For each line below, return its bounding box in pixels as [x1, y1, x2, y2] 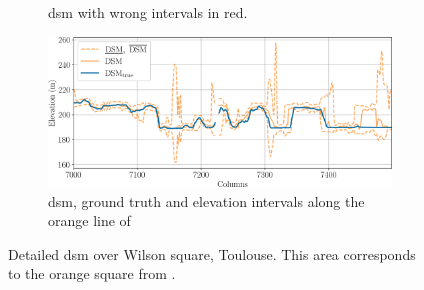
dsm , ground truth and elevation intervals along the [48, 190, 365, 211]
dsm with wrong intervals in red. [48, 2, 248, 22]
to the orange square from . [8, 263, 176, 284]
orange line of [48, 210, 131, 231]
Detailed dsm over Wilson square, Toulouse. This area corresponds [8, 243, 416, 264]
